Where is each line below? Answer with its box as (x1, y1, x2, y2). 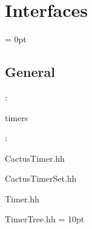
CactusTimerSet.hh (5, 172, 77, 185)
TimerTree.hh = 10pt (5, 213, 85, 225)
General (5, 62, 55, 81)
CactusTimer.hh (5, 151, 65, 164)
